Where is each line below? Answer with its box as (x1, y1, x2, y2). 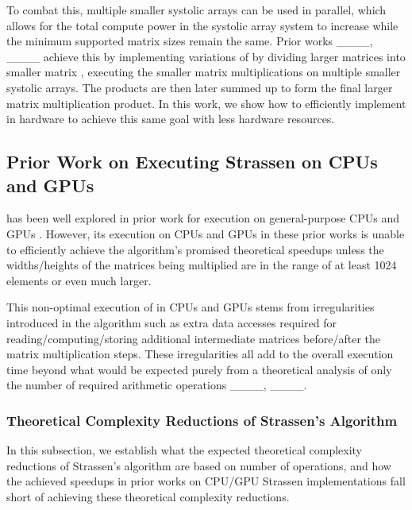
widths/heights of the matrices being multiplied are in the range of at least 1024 (6, 257, 397, 273)
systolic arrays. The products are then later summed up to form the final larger (6, 79, 393, 95)
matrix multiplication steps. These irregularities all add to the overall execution (6, 346, 394, 362)
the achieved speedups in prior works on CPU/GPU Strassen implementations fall (6, 473, 406, 489)
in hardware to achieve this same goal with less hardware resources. (6, 110, 335, 127)
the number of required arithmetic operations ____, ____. (6, 377, 307, 393)
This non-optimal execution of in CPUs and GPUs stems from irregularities (6, 299, 375, 315)
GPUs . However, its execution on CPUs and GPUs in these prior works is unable (6, 225, 405, 241)
